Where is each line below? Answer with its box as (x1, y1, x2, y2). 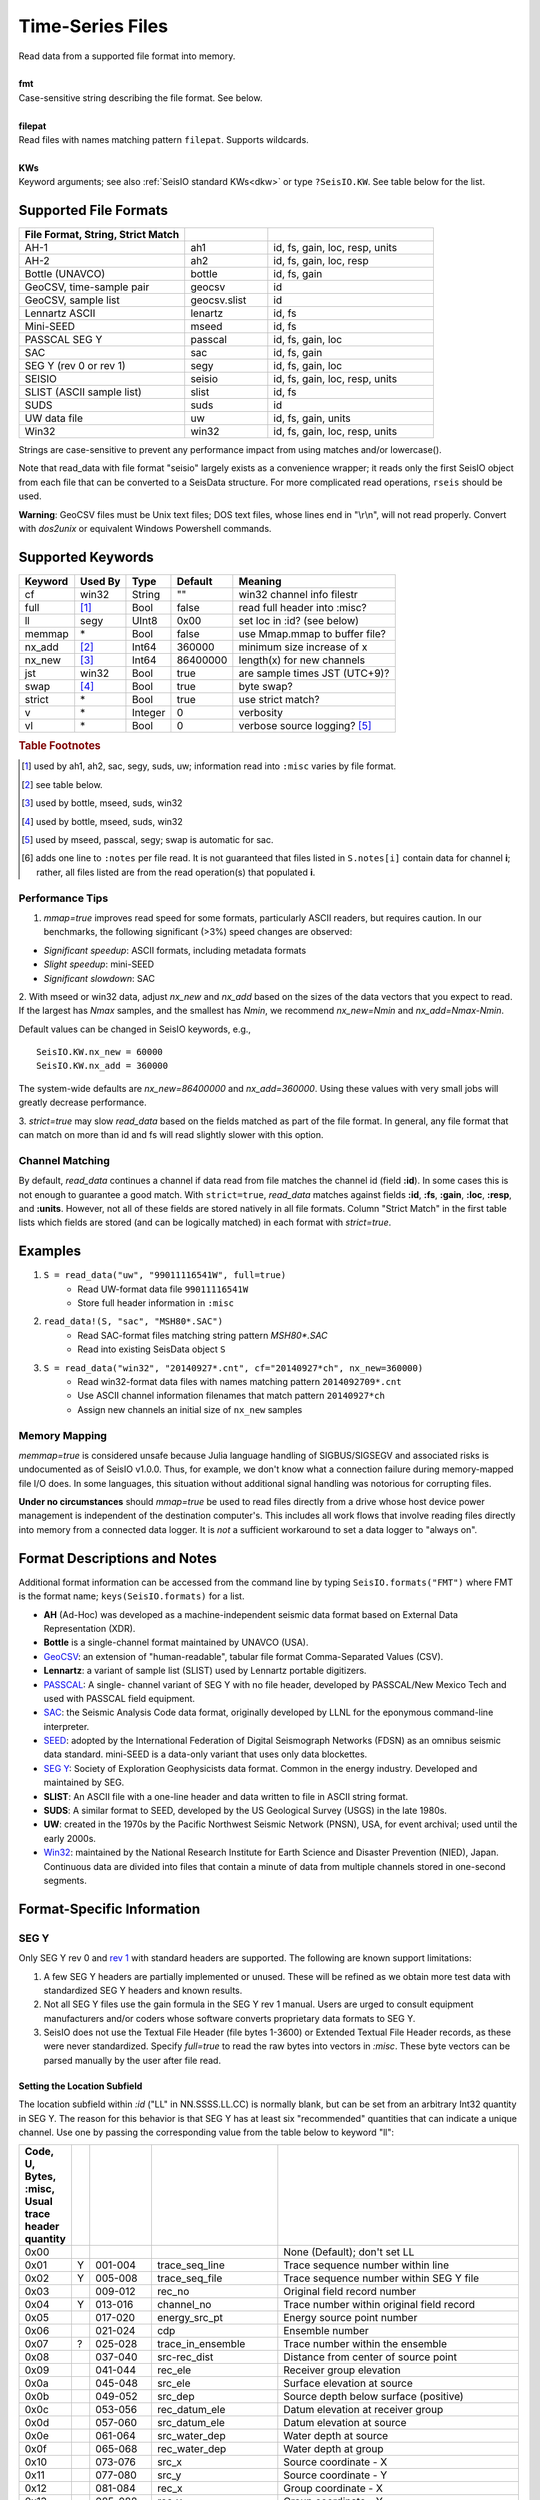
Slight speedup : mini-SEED (43, 958, 155, 970)
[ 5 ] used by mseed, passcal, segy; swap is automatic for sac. (21, 834, 274, 846)
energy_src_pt (156, 2311, 224, 2325)
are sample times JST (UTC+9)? (238, 666, 390, 680)
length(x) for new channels (238, 653, 365, 667)
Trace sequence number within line (283, 2258, 450, 2272)
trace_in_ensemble (156, 2337, 246, 2351)
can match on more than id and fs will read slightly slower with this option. (18, 1129, 324, 1141)
